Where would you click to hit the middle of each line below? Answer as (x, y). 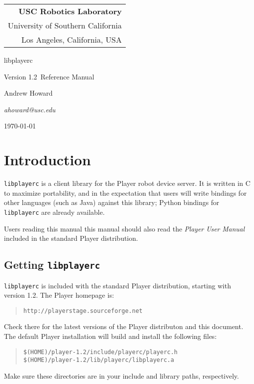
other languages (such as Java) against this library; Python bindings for (112, 202)
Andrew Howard (28, 93)
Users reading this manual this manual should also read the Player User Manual (124, 228)
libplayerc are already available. (54, 212)
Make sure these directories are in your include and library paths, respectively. (122, 375)
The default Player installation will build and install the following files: (110, 336)
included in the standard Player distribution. (71, 238)
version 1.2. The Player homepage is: (59, 295)
